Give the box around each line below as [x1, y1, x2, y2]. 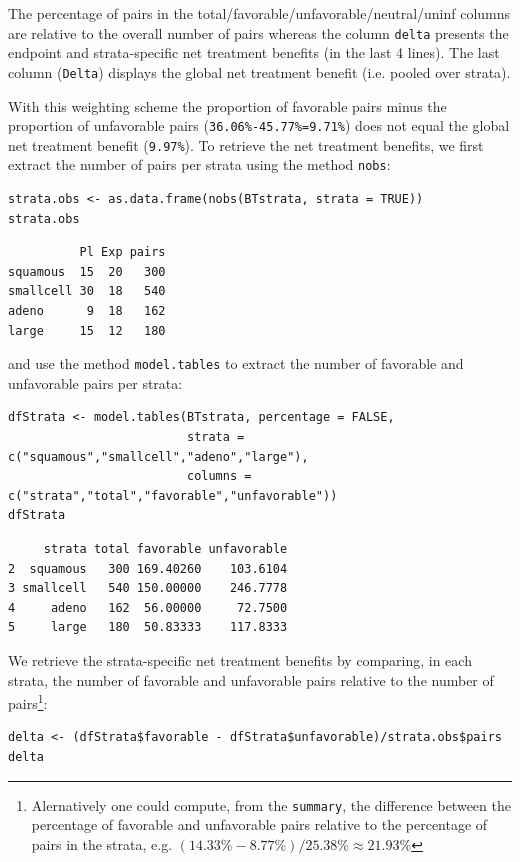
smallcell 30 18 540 [8, 284, 166, 299]
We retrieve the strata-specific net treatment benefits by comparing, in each [8, 650, 472, 670]
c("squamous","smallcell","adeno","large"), [8, 449, 309, 464]
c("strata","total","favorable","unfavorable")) [8, 488, 338, 503]
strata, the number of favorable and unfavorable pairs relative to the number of [8, 669, 494, 690]
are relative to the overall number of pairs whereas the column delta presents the [8, 22, 509, 43]
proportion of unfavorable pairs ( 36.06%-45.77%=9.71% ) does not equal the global [8, 115, 510, 136]
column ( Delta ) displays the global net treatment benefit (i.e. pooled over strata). [8, 61, 511, 82]
